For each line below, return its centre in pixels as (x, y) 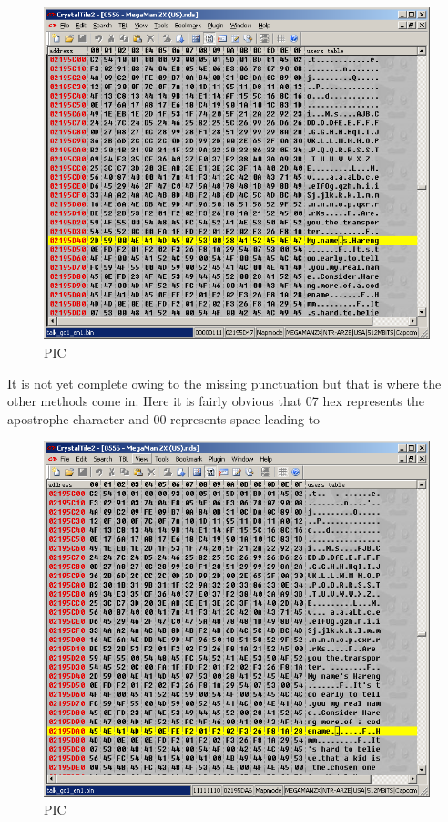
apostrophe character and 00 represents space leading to (164, 418)
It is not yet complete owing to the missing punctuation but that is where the (224, 383)
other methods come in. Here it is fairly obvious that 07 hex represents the (216, 401)
